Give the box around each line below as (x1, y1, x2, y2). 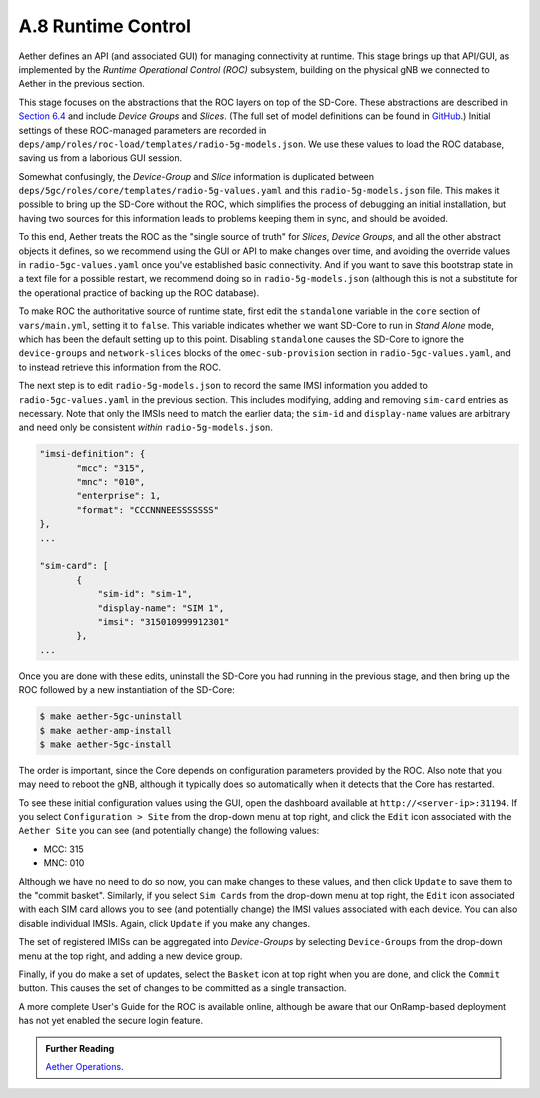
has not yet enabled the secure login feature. (18, 1015, 204, 1027)
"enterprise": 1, (76, 490, 162, 502)
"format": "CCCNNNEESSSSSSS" (76, 504, 220, 515)
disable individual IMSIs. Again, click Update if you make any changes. (18, 917, 310, 929)
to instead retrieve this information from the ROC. (18, 361, 222, 373)
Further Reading (45, 1042, 115, 1054)
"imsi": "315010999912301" (97, 616, 230, 627)
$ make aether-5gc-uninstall (39, 711, 183, 722)
